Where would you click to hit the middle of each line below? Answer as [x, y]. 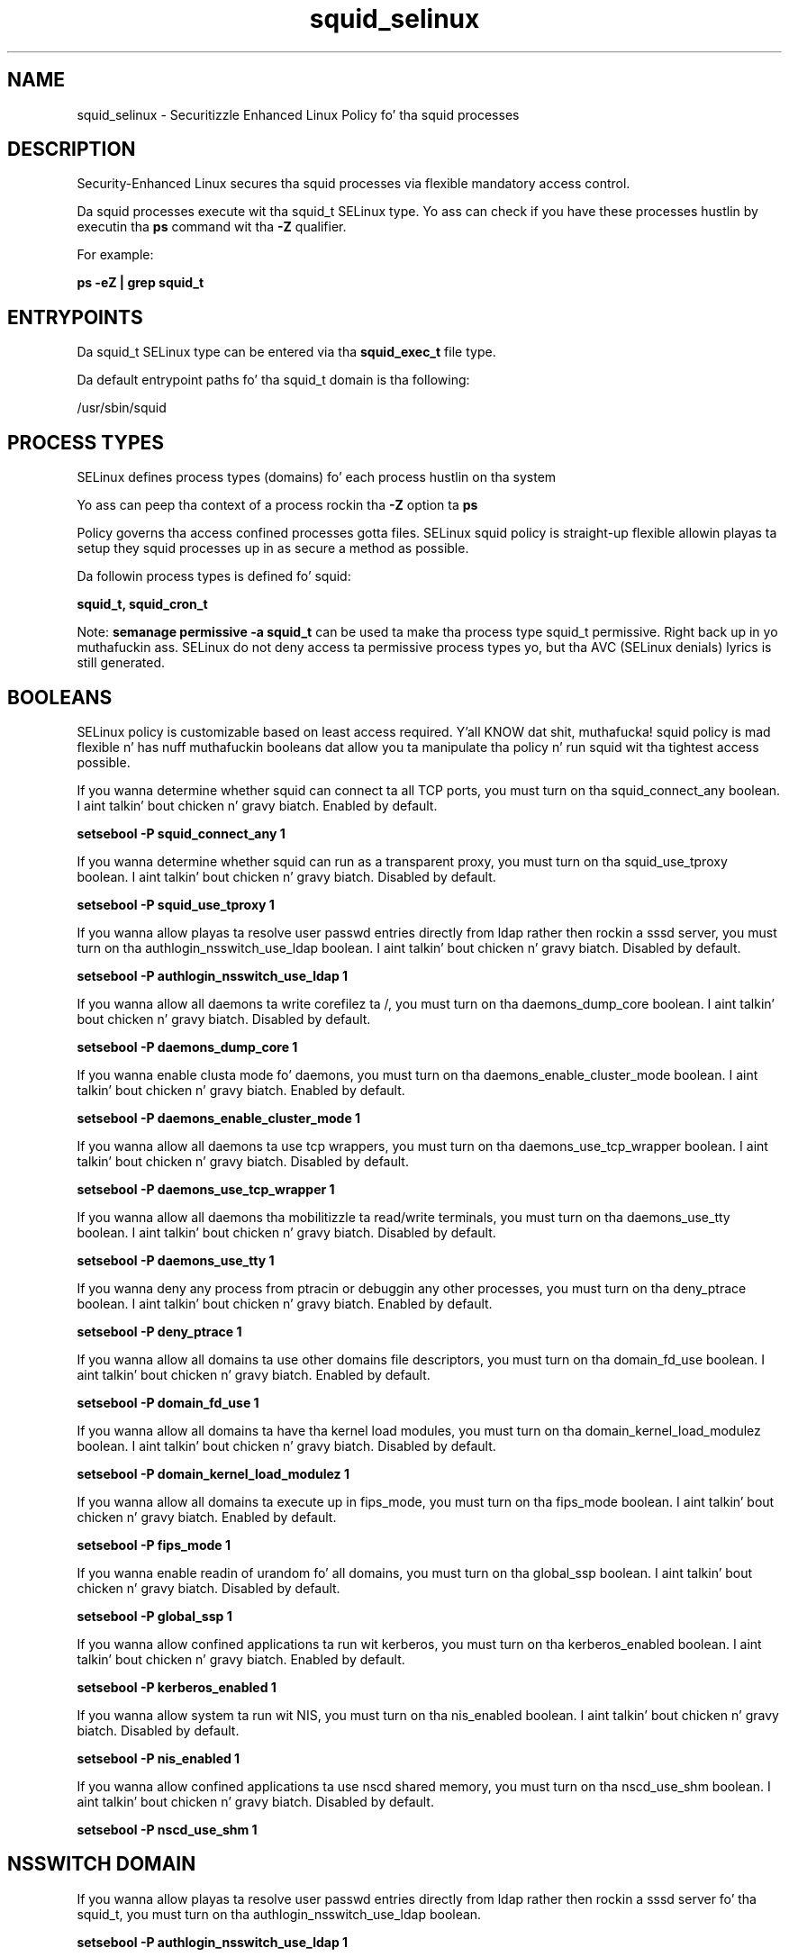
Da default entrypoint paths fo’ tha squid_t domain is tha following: [273, 380]
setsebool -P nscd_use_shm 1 [167, 1829]
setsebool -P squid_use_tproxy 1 [176, 904]
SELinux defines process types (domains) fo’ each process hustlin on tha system [317, 477]
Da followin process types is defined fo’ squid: [214, 576]
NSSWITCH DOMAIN [102, 1864]
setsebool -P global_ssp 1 [154, 1616]
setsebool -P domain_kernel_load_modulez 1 [213, 1473]
